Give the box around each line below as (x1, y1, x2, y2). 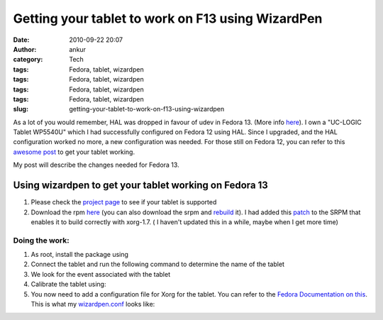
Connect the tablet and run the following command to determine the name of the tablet (30, 260, 285, 269)
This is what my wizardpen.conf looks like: (30, 300, 155, 309)
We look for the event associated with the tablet (30, 270, 170, 278)
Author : (13, 45, 37, 53)
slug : (13, 105, 28, 114)
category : (13, 55, 43, 64)
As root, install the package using (30, 250, 129, 259)
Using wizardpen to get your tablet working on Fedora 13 (13, 180, 269, 192)
